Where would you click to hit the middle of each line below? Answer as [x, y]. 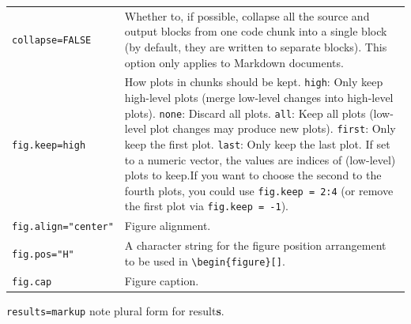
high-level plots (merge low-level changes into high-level [259, 98]
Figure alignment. [168, 226]
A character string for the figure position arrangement [255, 245]
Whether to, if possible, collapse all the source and [247, 15]
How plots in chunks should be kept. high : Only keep [254, 82]
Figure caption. [162, 280]
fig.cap [32, 282]
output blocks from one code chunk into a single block [256, 31]
